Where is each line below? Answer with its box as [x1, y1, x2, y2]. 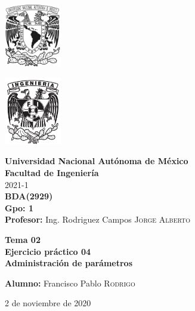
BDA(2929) [5, 190, 53, 202]
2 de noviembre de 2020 [5, 297, 91, 309]
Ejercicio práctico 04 [5, 245, 91, 257]
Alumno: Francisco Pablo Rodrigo [5, 276, 135, 289]
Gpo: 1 [5, 201, 33, 214]
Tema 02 [5, 233, 41, 245]
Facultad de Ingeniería [5, 167, 99, 179]
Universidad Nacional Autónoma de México [5, 155, 188, 167]
